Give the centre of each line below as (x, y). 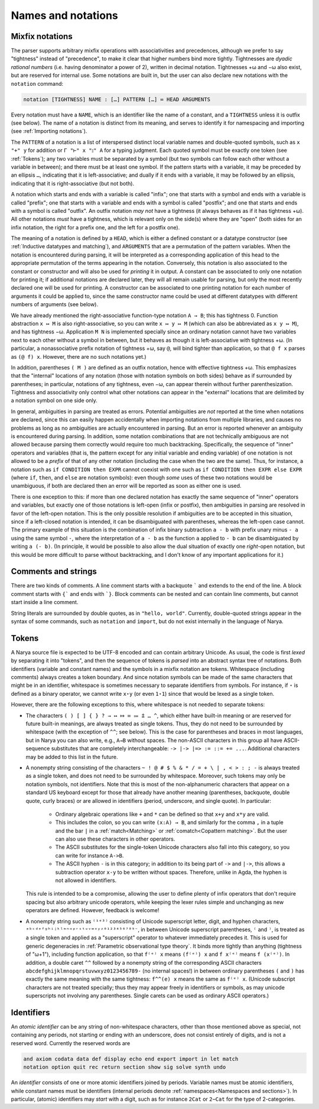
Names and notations (64, 15)
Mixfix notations (42, 36)
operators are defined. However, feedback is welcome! (92, 910)
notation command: (37, 83)
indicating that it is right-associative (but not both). (73, 183)
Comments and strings (54, 571)
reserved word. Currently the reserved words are (71, 1043)
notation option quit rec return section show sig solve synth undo (125, 1067)
